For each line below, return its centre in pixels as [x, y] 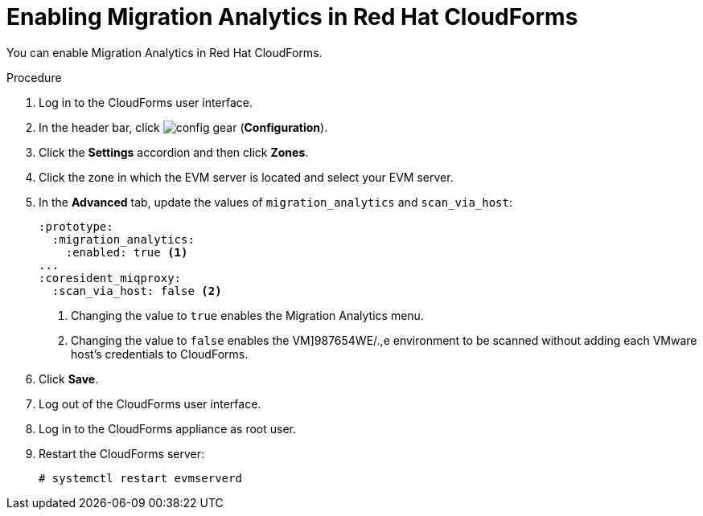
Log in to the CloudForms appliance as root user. [168, 428]
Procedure [34, 77]
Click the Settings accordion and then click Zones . [174, 152]
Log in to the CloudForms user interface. [146, 102]
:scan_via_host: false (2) [137, 291]
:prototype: [76, 226]
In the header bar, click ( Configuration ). [183, 127]
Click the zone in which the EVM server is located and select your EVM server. [246, 177]
